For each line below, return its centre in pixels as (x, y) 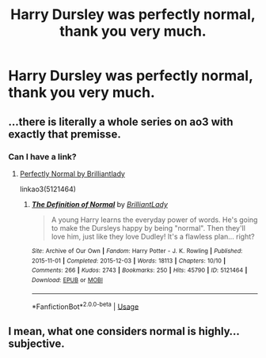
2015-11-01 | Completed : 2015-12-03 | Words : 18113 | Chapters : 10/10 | (129, 261)
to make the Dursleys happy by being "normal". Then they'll (148, 228)
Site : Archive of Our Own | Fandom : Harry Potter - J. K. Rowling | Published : (137, 251)
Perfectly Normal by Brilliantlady (72, 173)
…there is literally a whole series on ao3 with (121, 121)
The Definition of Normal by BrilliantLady (100, 204)
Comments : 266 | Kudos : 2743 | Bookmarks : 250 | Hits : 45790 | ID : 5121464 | (139, 270)
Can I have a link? (42, 156)
